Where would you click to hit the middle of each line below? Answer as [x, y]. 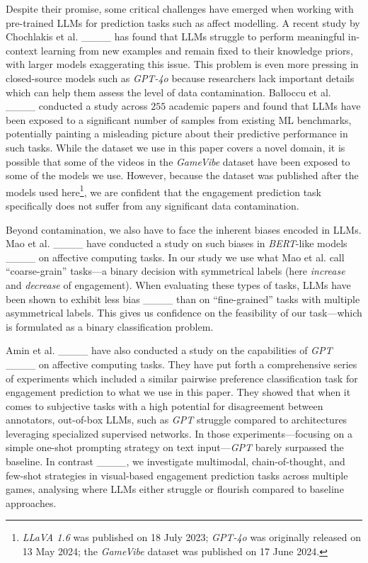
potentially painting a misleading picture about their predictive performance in [177, 133]
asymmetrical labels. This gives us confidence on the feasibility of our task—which [184, 313]
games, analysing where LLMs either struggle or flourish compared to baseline [175, 489]
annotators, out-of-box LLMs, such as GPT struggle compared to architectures [177, 420]
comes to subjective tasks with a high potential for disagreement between [165, 405]
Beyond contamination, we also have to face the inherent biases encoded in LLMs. [184, 229]
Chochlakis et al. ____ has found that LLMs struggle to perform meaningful [176, 36]
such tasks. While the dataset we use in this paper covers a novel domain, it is [176, 147]
